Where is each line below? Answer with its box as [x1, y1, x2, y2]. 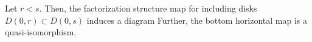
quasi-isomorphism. [5, 26, 77, 38]
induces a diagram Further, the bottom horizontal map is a [86, 13, 308, 26]
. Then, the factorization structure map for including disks [39, 2, 257, 14]
